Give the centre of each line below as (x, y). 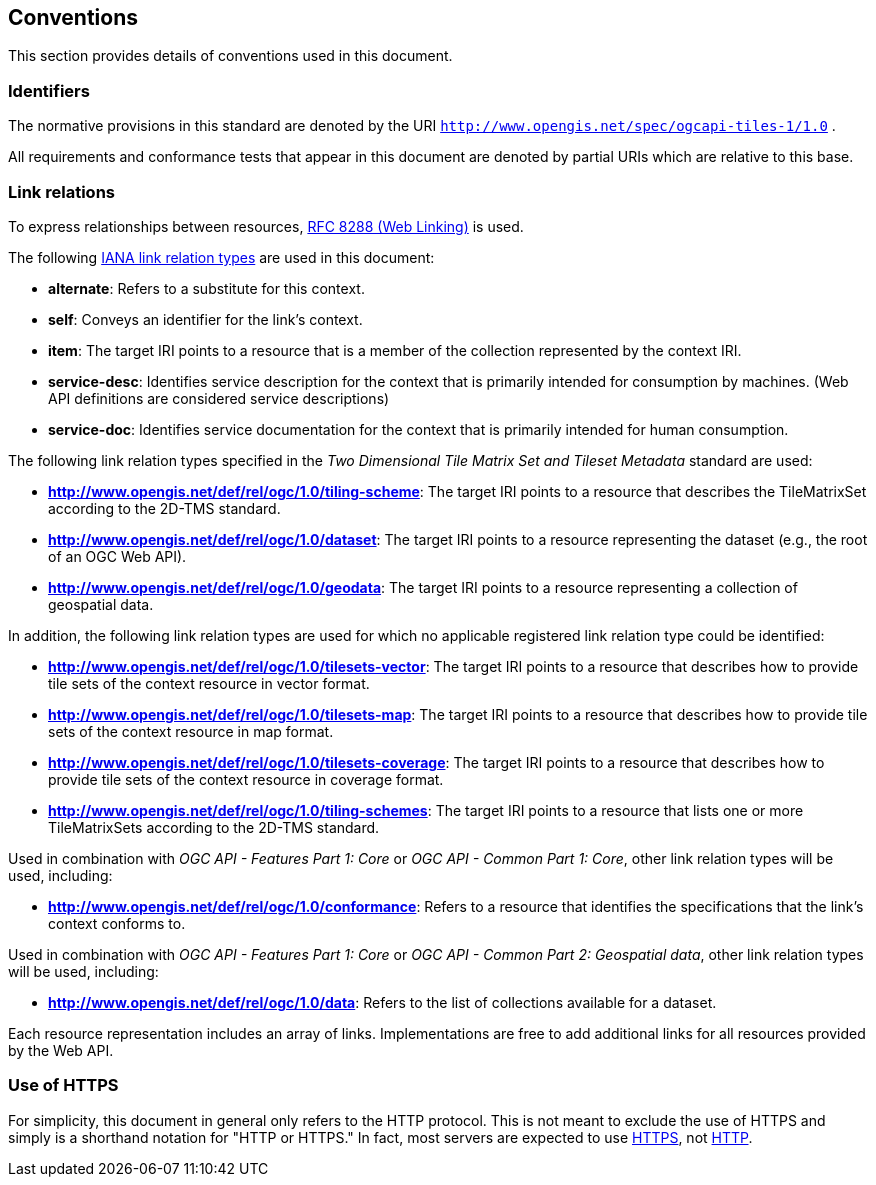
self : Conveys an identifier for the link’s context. (205, 319)
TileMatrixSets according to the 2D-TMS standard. (214, 827)
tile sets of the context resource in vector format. (209, 683)
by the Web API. (61, 1050)
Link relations (61, 191)
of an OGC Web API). (117, 556)
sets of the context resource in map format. (191, 731)
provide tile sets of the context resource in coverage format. (246, 779)
